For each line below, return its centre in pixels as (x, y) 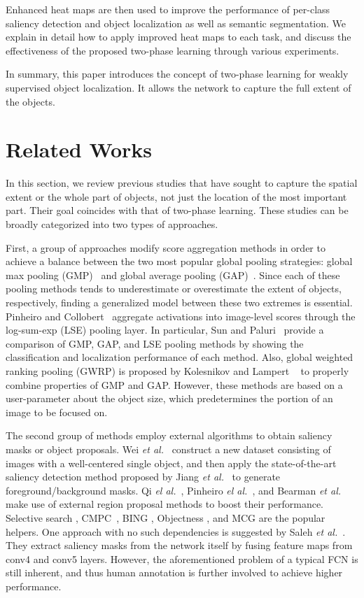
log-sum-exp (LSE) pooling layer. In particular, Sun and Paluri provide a (165, 330)
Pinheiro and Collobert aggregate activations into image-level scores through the (181, 316)
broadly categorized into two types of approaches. (112, 224)
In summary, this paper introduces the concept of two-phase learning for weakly (177, 74)
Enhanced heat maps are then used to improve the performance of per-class (168, 9)
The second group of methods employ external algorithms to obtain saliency (169, 435)
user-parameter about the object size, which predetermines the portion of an (169, 398)
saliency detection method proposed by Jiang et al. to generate (143, 477)
